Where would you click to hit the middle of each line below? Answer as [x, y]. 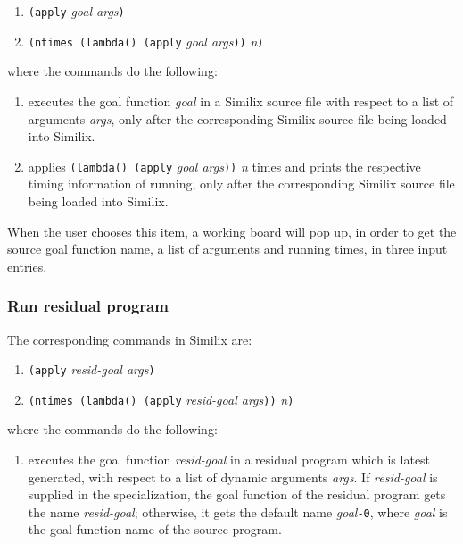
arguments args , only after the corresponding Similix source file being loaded [237, 118]
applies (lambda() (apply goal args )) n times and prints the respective [224, 166]
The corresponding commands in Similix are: [130, 339]
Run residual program [88, 306]
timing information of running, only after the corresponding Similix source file [241, 184]
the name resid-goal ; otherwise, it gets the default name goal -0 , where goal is [238, 511]
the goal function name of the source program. [155, 529]
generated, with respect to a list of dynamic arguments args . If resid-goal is [233, 477]
